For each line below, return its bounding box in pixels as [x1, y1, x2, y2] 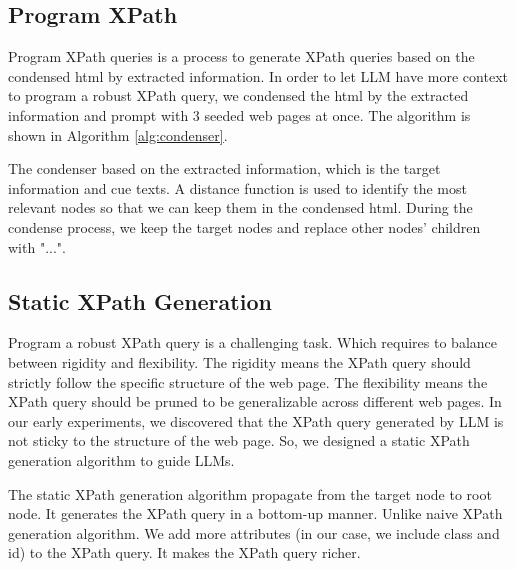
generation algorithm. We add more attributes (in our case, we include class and [8, 522, 500, 543]
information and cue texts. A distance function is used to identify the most [8, 177, 467, 198]
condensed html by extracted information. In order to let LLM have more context [8, 65, 508, 86]
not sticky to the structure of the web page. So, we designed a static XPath [8, 430, 470, 451]
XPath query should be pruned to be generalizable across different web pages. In [8, 391, 502, 412]
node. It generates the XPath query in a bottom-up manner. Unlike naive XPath [8, 503, 503, 524]
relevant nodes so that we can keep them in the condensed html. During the [8, 197, 473, 218]
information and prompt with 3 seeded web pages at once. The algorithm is [8, 104, 471, 125]
